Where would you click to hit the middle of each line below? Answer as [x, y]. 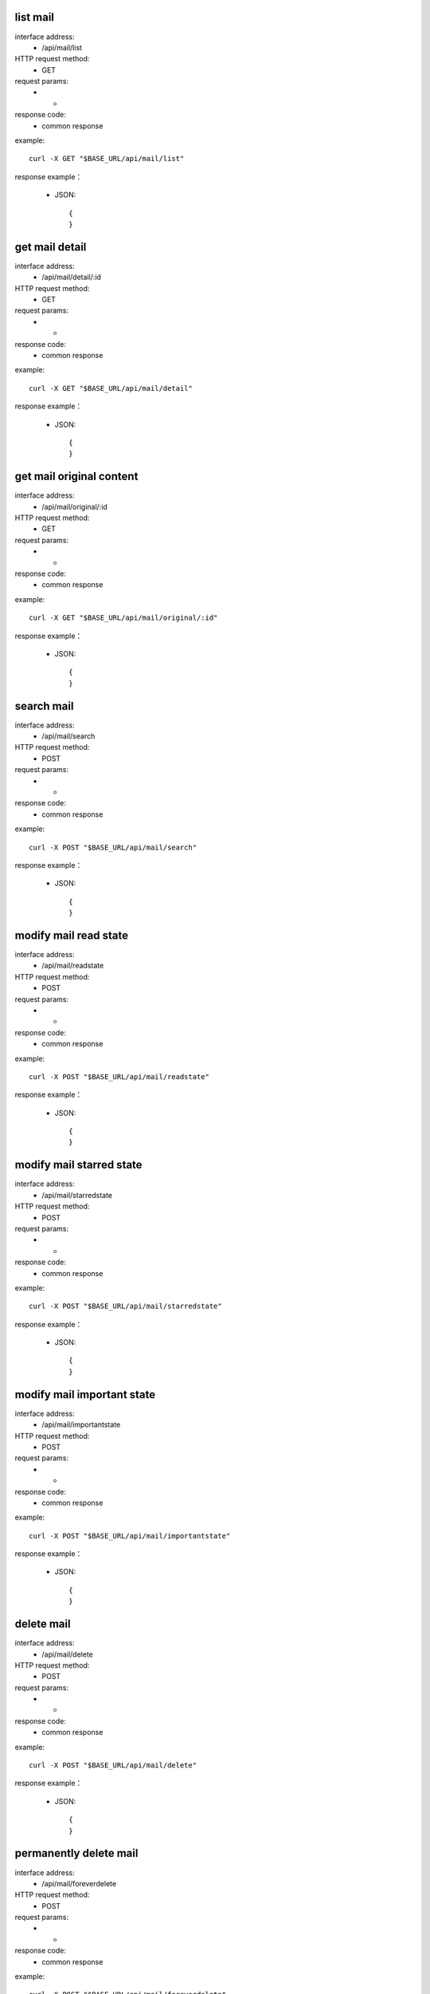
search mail [44, 706]
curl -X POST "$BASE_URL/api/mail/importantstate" [130, 1536]
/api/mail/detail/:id [71, 277]
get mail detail [51, 247]
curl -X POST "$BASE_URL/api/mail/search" [113, 847]
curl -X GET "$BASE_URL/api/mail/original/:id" [123, 618]
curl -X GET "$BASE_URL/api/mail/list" [107, 159]
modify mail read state [72, 935]
